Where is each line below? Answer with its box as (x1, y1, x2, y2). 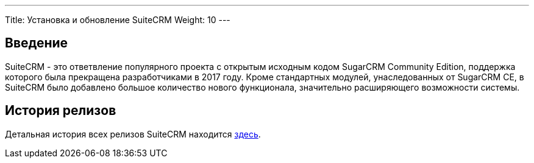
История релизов (5, 103, 116, 119)
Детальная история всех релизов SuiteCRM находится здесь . (5, 128, 261, 139)
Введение (5, 35, 68, 51)
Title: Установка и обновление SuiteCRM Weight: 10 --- (5, 15, 230, 25)
